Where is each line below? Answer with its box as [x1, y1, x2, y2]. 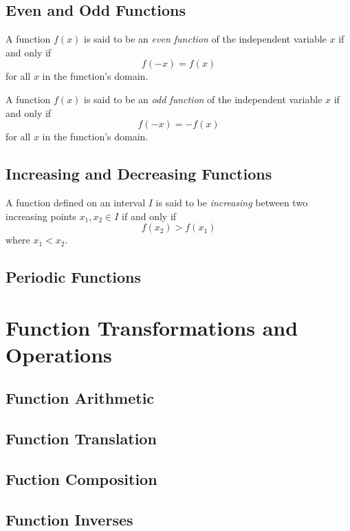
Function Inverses [6, 508, 133, 530]
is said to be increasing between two [155, 195, 308, 209]
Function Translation [6, 428, 157, 449]
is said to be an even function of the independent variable [84, 32, 327, 46]
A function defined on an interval [6, 195, 146, 209]
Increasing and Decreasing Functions [6, 163, 272, 184]
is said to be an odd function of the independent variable [84, 91, 322, 106]
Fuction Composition [6, 468, 157, 490]
